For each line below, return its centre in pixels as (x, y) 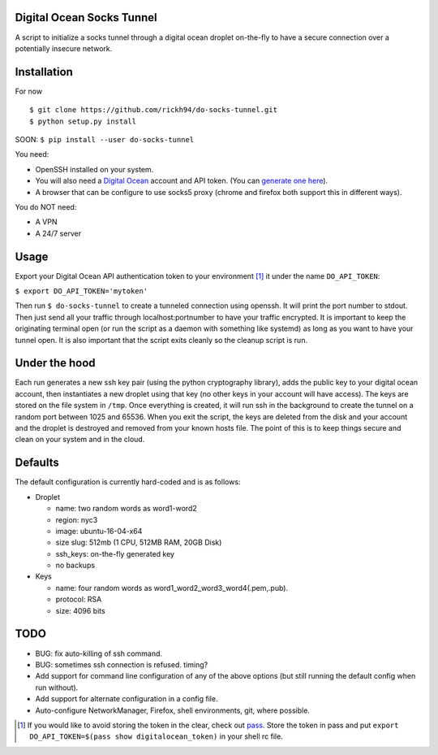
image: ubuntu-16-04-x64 (99, 531)
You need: (32, 154)
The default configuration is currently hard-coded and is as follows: (128, 482)
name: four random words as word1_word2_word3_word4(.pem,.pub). (172, 588)
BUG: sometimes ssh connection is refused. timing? (122, 664)
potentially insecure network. (64, 48)
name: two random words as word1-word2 (127, 509)
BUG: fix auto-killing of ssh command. (99, 653)
